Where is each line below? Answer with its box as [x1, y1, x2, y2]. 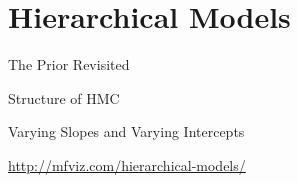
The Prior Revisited [8, 54, 130, 75]
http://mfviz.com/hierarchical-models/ [8, 154, 246, 175]
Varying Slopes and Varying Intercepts [8, 121, 245, 142]
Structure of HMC [8, 87, 120, 108]
